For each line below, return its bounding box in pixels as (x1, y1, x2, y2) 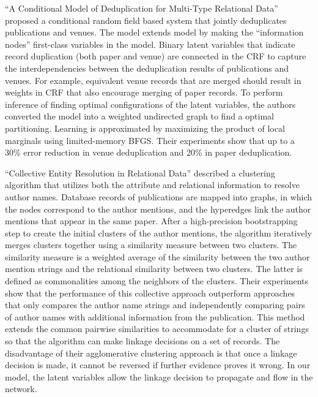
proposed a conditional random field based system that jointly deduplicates (5, 13, 287, 26)
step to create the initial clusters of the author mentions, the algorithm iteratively (5, 226, 312, 239)
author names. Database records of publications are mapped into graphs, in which (5, 190, 312, 203)
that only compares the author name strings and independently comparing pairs (5, 298, 305, 311)
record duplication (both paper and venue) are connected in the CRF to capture (5, 50, 306, 62)
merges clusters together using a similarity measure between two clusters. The (5, 238, 297, 251)
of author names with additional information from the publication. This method (5, 310, 305, 323)
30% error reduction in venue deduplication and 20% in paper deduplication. (5, 146, 292, 159)
